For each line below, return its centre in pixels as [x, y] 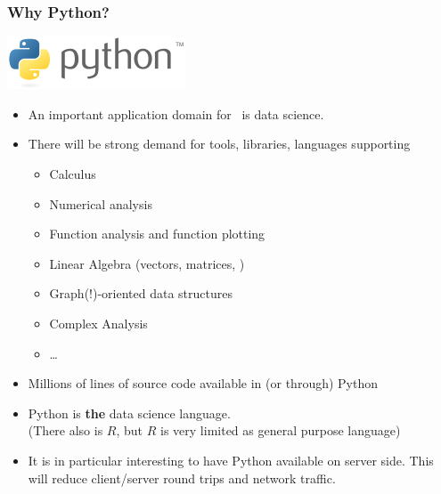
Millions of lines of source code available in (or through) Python [203, 383]
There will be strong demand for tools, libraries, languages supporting [219, 144]
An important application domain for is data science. [176, 113]
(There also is [65, 430]
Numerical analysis [101, 203]
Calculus [73, 174]
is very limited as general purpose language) [281, 430]
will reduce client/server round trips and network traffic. [182, 478]
